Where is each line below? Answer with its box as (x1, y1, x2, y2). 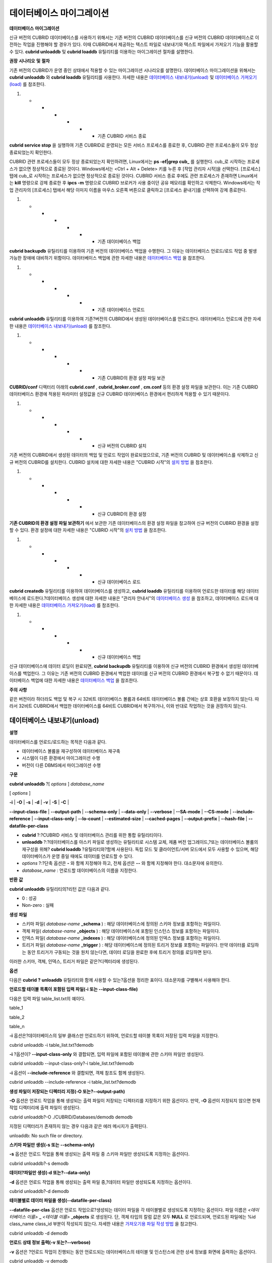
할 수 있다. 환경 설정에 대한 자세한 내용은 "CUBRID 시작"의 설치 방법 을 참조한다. (9, 527, 167, 533)
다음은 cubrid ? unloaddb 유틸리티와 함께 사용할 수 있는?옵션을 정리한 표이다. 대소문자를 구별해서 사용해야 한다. (9, 977, 231, 983)
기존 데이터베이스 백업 (97, 238, 141, 245)
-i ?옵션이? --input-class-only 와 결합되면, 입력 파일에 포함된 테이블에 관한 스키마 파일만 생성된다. (9, 1051, 205, 1057)
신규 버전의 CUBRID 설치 (97, 443, 147, 449)
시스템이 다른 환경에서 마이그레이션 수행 (22, 755, 100, 761)
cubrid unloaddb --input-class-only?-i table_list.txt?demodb (9, 1060, 134, 1066)
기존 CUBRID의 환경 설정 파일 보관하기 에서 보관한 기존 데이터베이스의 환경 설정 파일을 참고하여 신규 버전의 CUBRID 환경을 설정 (9, 520, 259, 526)
